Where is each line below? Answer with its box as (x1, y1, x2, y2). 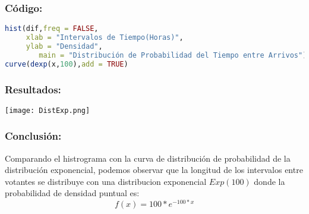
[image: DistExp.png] (5, 106, 90, 115)
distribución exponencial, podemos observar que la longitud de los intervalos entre (5, 163, 303, 176)
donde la (254, 175, 285, 187)
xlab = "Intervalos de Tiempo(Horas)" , (26, 33, 184, 42)
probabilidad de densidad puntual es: (5, 187, 140, 199)
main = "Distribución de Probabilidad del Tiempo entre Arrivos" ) (39, 51, 307, 59)
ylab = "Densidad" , (26, 42, 103, 51)
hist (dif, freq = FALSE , (5, 24, 99, 33)
